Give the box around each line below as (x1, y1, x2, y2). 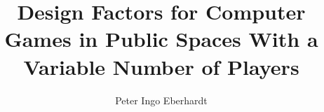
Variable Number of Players (23, 52, 299, 80)
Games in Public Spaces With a (4, 24, 318, 53)
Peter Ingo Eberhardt (115, 92, 208, 107)
